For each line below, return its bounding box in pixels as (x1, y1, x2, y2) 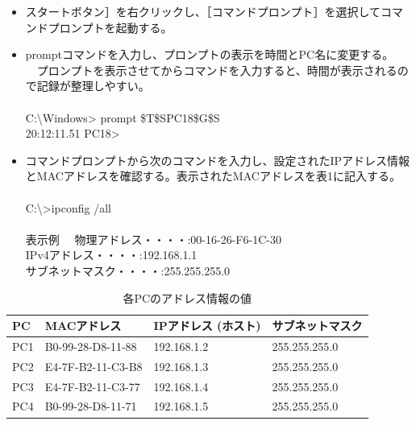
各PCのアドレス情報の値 (123, 289, 252, 306)
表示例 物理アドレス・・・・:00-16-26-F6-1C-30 (25, 230, 281, 247)
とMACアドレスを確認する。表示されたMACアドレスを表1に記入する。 (25, 167, 401, 184)
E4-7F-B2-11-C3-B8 (44, 357, 143, 374)
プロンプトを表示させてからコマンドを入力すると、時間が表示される (36, 61, 397, 78)
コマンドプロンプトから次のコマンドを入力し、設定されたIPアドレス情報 (25, 151, 410, 168)
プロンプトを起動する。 (48, 19, 173, 35)
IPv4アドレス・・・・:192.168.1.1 (25, 246, 198, 263)
